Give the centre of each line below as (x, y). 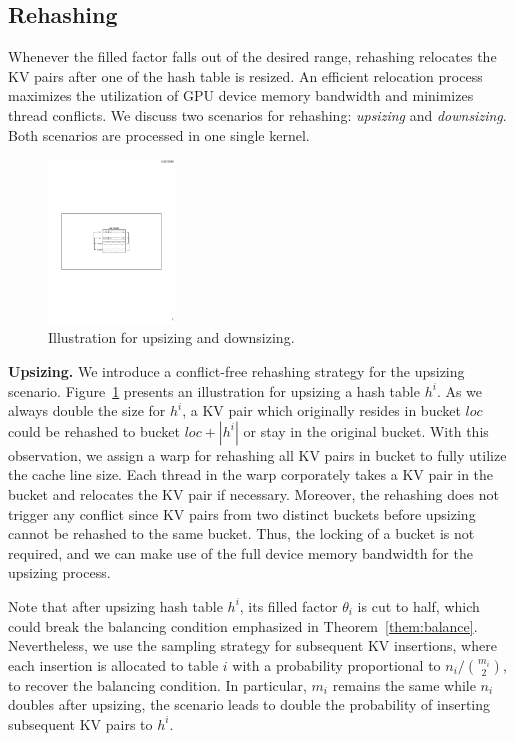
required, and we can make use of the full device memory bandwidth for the (240, 552)
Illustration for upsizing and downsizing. (171, 337)
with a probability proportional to (336, 664)
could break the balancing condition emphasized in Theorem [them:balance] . (243, 625)
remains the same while (404, 684)
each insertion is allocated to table (113, 664)
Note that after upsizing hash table (115, 605)
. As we (459, 390)
